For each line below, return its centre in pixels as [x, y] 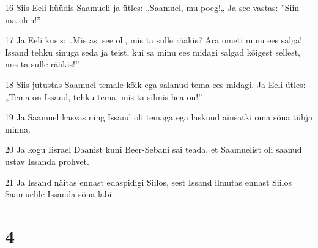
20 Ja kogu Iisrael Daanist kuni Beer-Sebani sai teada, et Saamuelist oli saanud [153, 149]
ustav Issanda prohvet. [47, 161]
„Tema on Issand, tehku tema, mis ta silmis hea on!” [104, 96]
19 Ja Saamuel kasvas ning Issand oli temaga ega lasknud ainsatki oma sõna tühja [159, 117]
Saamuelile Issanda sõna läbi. [60, 194]
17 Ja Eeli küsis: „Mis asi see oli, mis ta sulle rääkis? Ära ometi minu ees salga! [154, 40]
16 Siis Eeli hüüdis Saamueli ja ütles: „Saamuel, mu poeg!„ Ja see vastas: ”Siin [152, 7]
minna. [18, 129]
